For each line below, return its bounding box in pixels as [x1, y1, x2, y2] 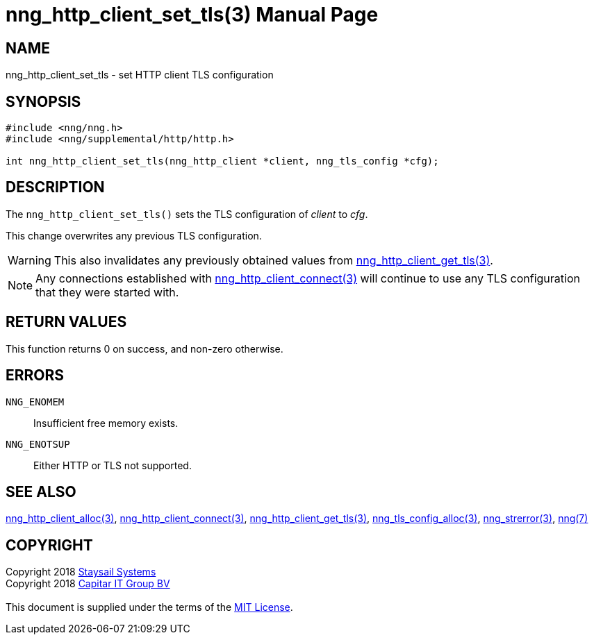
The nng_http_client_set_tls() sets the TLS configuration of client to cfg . [6, 208, 368, 220]
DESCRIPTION [6, 178, 105, 196]
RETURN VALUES [6, 313, 127, 331]
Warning [8, 253, 51, 267]
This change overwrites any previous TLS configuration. [6, 229, 262, 242]
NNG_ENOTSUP [6, 438, 70, 450]
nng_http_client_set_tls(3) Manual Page [6, 3, 379, 26]
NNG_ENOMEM [6, 396, 65, 407]
